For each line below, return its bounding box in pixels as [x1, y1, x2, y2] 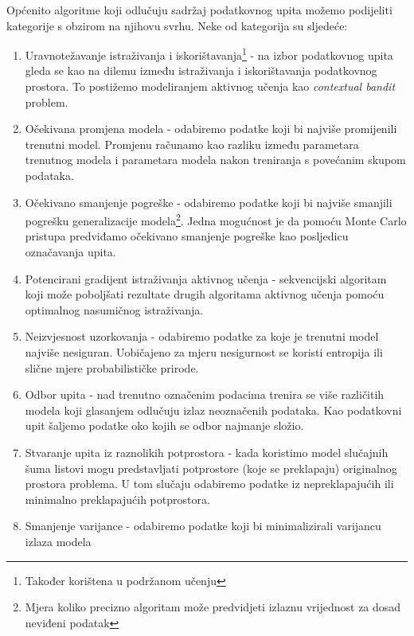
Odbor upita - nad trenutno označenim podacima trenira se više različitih [25, 386, 385, 403]
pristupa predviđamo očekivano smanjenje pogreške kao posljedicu [25, 228, 349, 244]
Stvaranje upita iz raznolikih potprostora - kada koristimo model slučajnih [25, 443, 389, 460]
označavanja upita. [25, 244, 116, 260]
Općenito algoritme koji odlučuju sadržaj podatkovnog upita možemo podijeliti [6, 2, 393, 18]
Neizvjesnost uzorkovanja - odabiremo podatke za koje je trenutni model [25, 328, 379, 345]
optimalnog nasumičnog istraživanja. [25, 301, 204, 318]
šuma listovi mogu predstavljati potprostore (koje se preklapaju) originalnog [25, 459, 397, 476]
